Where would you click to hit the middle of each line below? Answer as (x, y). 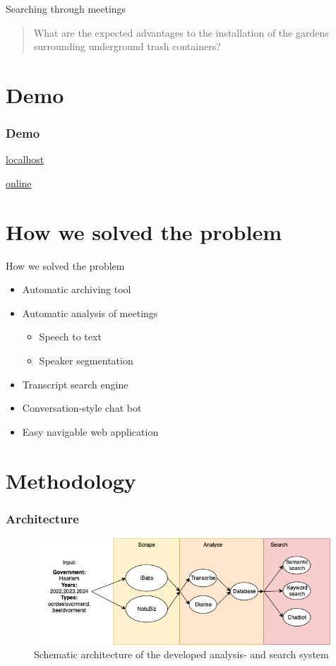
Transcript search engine (75, 384)
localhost (25, 159)
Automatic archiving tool (77, 289)
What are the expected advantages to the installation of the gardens (181, 32)
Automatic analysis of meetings (90, 313)
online (19, 183)
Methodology (71, 480)
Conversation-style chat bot (82, 408)
